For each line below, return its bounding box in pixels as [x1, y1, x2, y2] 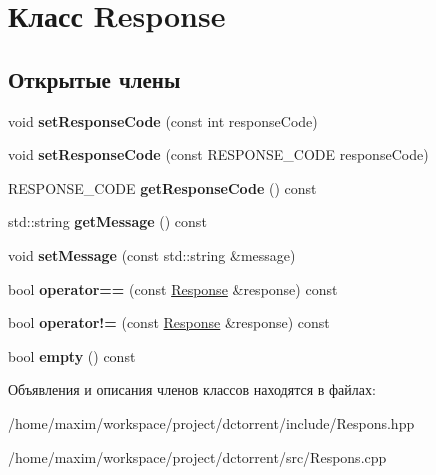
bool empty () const [8, 345, 136, 366]
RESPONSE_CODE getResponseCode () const [8, 177, 317, 198]
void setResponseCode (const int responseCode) [8, 110, 318, 131]
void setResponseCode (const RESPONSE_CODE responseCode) [8, 144, 429, 165]
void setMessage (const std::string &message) [8, 244, 296, 265]
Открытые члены [8, 63, 181, 94]
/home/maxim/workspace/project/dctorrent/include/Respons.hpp [8, 412, 415, 433]
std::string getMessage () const [8, 211, 207, 232]
